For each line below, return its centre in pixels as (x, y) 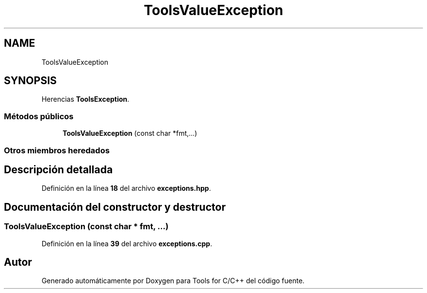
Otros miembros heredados (57, 150)
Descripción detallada (58, 169)
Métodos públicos (39, 116)
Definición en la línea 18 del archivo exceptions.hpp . (126, 188)
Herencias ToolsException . (86, 99)
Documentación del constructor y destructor (115, 207)
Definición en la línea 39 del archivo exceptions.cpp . (127, 243)
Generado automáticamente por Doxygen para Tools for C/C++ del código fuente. (173, 281)
